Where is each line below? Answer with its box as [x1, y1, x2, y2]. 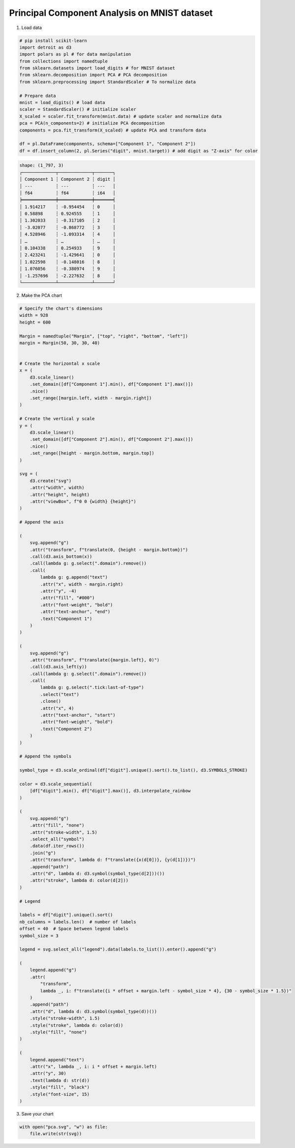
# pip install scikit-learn [19, 37, 87, 43]
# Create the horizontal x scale [19, 361, 100, 366]
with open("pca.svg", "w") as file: [19, 1124, 108, 1130]
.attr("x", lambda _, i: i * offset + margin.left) [29, 1064, 157, 1069]
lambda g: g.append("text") [40, 574, 108, 580]
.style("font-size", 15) [29, 1091, 90, 1097]
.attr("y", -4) [40, 588, 77, 593]
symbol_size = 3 [19, 933, 59, 938]
